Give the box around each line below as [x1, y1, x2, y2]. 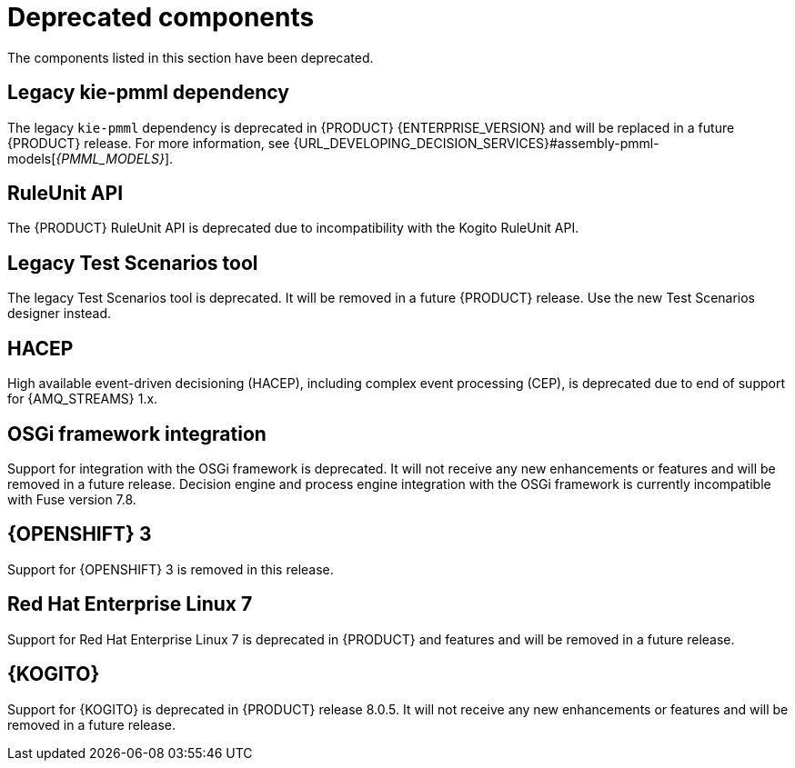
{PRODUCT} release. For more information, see [7, 135, 290, 151]
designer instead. [7, 305, 112, 322]
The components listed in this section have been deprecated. [7, 49, 374, 65]
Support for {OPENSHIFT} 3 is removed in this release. [7, 561, 334, 577]
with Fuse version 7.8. [7, 491, 136, 507]
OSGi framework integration [7, 422, 267, 445]
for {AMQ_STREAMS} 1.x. [7, 391, 158, 407]
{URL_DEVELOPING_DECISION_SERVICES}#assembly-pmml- [293, 135, 659, 151]
